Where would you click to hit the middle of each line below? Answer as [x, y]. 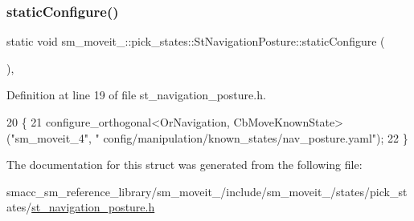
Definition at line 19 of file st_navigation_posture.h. [136, 95]
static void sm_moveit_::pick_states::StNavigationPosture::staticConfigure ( [196, 41]
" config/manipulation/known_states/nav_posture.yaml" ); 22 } [252, 137]
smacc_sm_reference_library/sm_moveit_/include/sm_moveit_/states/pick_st [207, 191]
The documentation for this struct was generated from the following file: [184, 165]
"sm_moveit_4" [49, 137]
